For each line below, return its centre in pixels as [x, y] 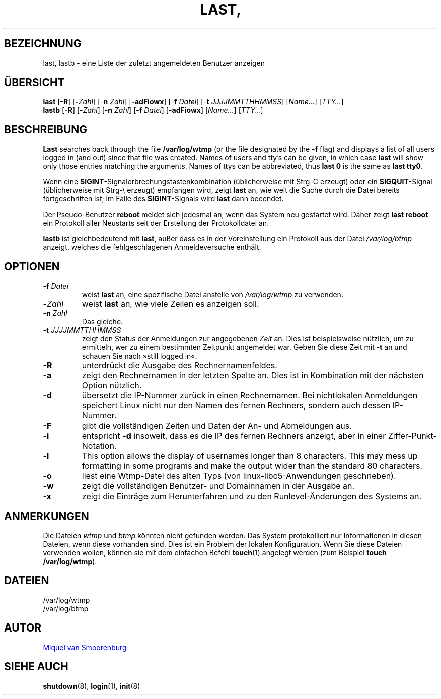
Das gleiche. [102, 322]
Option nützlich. [112, 386]
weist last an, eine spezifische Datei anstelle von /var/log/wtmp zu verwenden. [212, 295]
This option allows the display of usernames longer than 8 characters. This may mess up [250, 456]
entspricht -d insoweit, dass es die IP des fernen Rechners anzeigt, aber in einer [234, 436]
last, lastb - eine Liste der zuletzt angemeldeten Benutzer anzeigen [154, 63]
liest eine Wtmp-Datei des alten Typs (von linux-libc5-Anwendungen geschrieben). [239, 476]
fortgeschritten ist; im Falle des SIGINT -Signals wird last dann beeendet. [163, 199]
